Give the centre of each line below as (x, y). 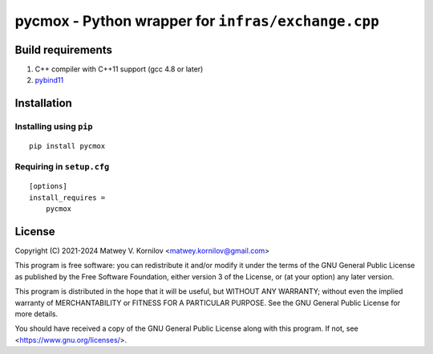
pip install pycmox (67, 146)
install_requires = (67, 197)
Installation (43, 103)
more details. (36, 314)
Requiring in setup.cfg (62, 167)
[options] (48, 186)
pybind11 (49, 80)
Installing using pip (54, 127)
